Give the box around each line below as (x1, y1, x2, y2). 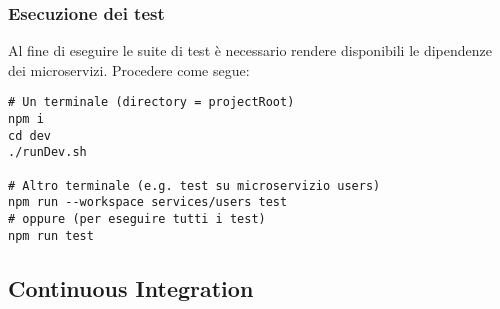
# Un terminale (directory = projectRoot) (8, 95, 295, 110)
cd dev (8, 128, 51, 143)
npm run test (8, 228, 94, 243)
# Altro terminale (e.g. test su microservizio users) (8, 178, 381, 193)
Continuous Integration (8, 272, 254, 303)
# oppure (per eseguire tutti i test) (8, 212, 266, 226)
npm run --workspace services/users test (8, 195, 288, 210)
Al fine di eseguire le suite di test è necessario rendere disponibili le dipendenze (8, 40, 492, 61)
